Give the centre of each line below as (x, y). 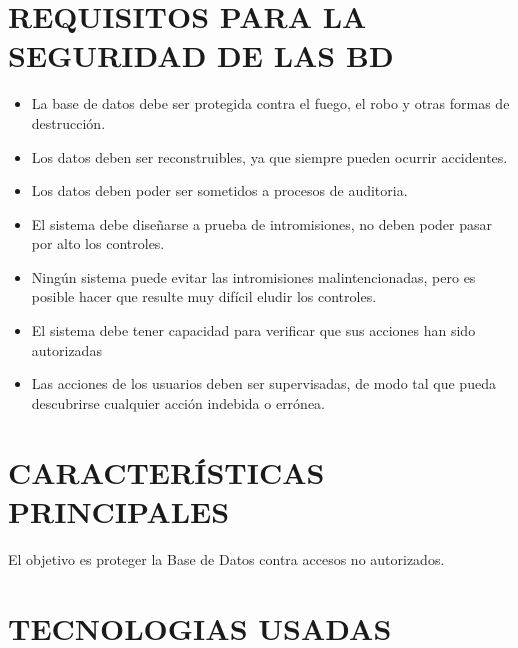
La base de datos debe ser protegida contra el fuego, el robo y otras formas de (270, 103)
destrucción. (68, 122)
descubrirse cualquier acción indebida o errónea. (178, 402)
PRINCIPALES (119, 510)
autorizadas (66, 349)
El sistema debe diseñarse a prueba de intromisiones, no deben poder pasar (262, 223)
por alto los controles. (98, 243)
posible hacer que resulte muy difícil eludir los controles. (204, 296)
